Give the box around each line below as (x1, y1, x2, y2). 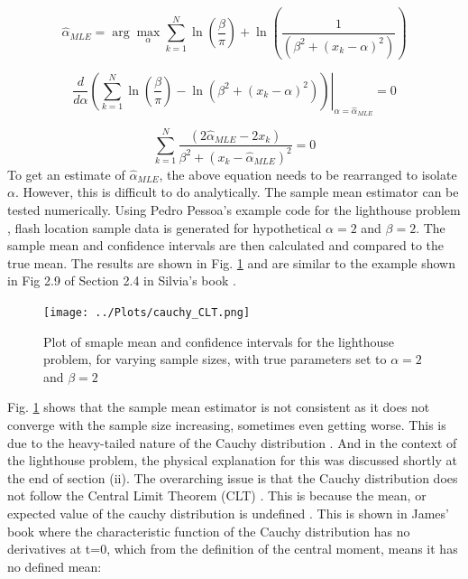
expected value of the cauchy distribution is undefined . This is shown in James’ (7, 504, 449, 523)
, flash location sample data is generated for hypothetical (7, 218, 322, 237)
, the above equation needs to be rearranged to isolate (159, 164, 457, 183)
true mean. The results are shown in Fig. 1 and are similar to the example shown (7, 253, 455, 272)
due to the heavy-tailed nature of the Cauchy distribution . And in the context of (7, 433, 457, 452)
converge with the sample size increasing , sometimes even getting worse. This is (7, 416, 446, 434)
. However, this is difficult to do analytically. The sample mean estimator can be (14, 182, 459, 201)
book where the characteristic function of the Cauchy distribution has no (7, 521, 410, 540)
